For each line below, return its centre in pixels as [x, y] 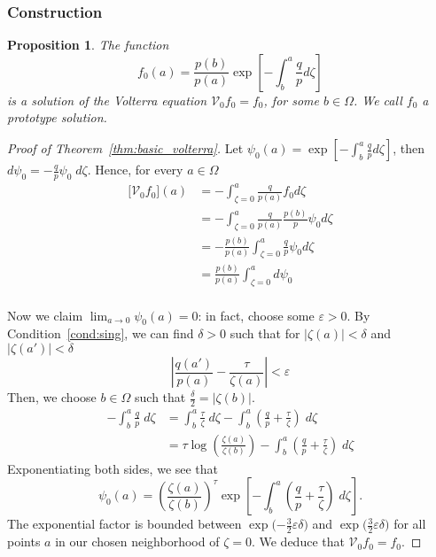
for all [410, 524]
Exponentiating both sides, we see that [113, 468]
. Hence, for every [135, 169]
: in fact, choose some [256, 315]
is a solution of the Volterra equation [107, 100]
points [24, 542]
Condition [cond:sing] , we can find [101, 333]
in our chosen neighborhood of [137, 542]
